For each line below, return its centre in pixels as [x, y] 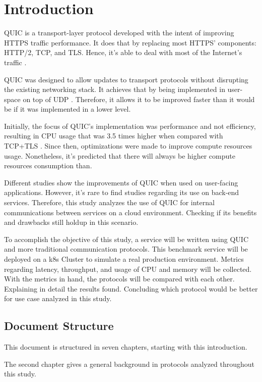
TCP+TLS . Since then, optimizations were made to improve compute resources [128, 146]
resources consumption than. [48, 165]
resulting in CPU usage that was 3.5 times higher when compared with [114, 136]
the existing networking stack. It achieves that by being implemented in [115, 89]
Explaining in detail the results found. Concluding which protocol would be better [131, 288]
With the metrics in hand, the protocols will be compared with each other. [119, 279]
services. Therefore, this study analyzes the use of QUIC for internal [109, 202]
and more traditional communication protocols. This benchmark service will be [126, 249]
